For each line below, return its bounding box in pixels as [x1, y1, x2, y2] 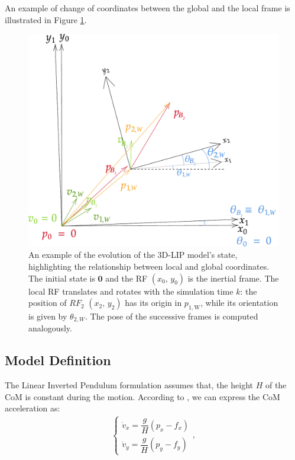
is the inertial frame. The [187, 271, 279, 284]
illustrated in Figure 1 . [5, 13, 87, 25]
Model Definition [5, 351, 111, 369]
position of [28, 296, 67, 309]
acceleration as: [5, 402, 60, 414]
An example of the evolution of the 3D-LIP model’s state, [28, 248, 238, 261]
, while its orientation [200, 296, 278, 309]
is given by [28, 309, 67, 322]
